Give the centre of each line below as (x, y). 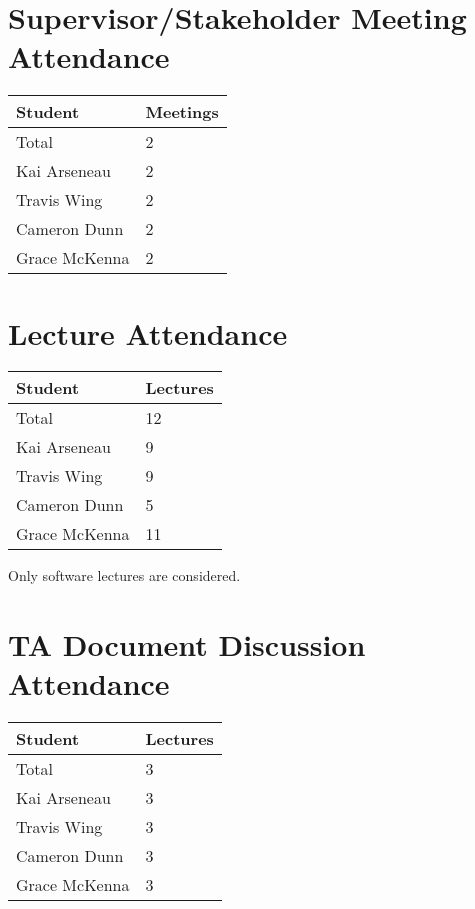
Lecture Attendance (148, 332)
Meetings (182, 112)
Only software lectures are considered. (124, 575)
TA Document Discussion (187, 644)
